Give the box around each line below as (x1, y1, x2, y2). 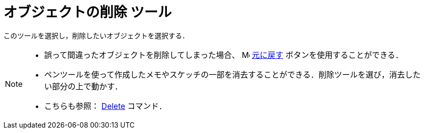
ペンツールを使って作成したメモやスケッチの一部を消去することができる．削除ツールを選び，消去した (44, 69, 421, 80)
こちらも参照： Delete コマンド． (44, 101, 167, 111)
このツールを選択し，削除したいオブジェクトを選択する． (3, 31, 189, 40)
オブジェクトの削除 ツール (3, 4, 172, 21)
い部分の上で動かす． (44, 81, 123, 91)
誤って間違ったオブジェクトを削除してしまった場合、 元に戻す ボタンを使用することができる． (44, 50, 403, 60)
